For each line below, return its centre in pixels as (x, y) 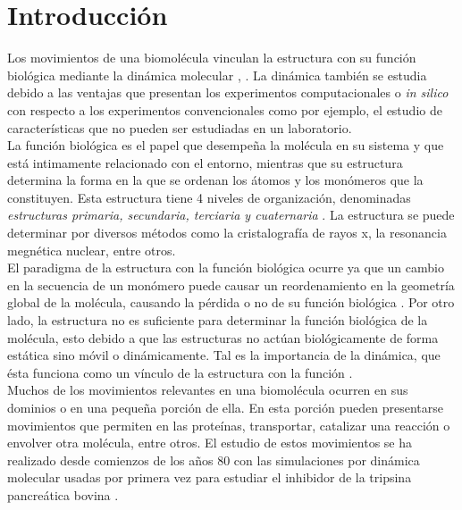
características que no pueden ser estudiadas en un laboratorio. (180, 127)
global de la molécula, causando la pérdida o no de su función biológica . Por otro (231, 302)
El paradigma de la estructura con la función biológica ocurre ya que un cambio (226, 268)
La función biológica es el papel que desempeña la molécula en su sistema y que (226, 145)
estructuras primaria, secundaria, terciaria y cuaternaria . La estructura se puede (231, 215)
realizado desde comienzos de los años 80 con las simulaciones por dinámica (214, 460)
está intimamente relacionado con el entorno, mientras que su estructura (205, 162)
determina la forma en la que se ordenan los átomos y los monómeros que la (215, 180)
